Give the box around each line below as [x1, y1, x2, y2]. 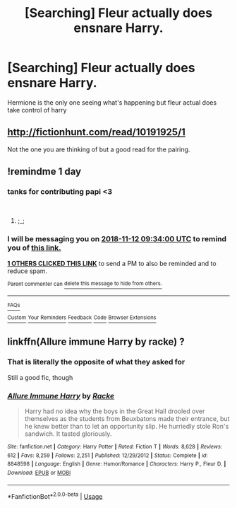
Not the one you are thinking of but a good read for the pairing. [7, 145, 190, 154]
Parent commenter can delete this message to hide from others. [7, 280, 162, 287]
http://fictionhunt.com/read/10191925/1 [7, 126, 186, 139]
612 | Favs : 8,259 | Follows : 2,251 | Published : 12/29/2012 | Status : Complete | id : [7, 451, 208, 459]
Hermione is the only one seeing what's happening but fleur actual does [7, 98, 217, 107]
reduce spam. [7, 267, 48, 275]
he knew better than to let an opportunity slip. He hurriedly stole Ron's [24, 422, 229, 431]
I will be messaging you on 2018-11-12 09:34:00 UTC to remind [7, 234, 227, 244]
